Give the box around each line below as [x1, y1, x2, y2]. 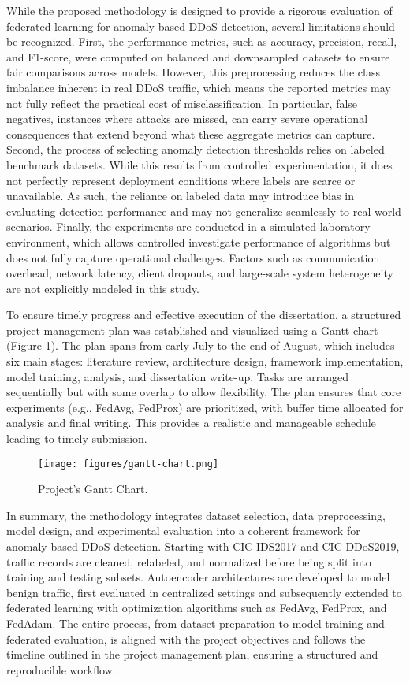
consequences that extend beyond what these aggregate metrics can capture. [6, 125, 375, 142]
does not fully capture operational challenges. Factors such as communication [6, 249, 380, 265]
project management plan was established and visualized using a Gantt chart [6, 321, 378, 338]
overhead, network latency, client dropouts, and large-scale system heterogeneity [6, 265, 393, 281]
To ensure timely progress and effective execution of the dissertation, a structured [6, 306, 401, 323]
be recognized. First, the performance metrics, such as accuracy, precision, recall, [6, 33, 397, 50]
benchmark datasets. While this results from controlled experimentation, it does [6, 156, 393, 173]
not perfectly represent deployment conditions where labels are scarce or [6, 172, 356, 188]
